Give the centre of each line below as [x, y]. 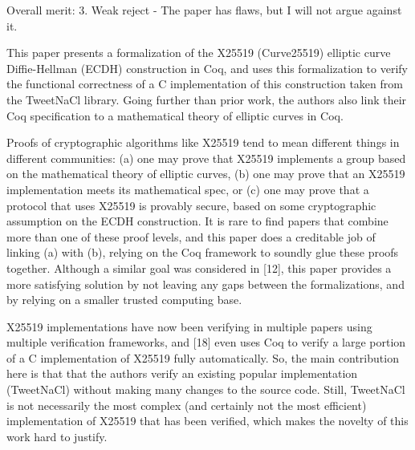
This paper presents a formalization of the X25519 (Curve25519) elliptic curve [199, 53]
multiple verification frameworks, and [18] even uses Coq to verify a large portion [206, 342]
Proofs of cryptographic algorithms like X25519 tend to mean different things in [203, 142]
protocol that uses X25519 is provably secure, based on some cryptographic [191, 205]
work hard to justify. [57, 436]
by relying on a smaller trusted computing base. [124, 300]
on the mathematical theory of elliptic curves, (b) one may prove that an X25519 [206, 174]
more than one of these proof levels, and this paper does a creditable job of [191, 236]
